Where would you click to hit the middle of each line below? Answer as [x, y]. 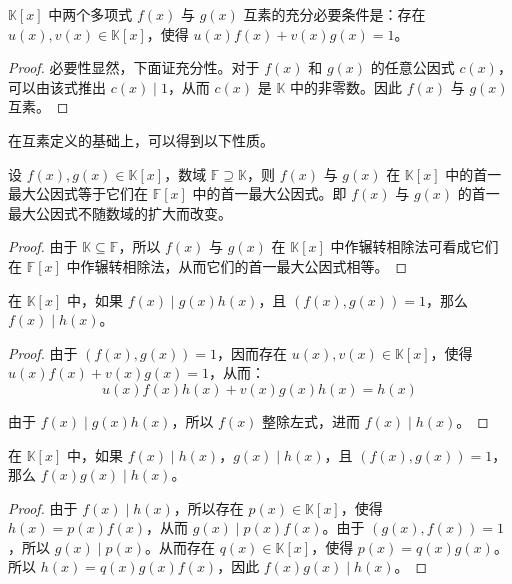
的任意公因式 [412, 67]
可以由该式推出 [57, 86]
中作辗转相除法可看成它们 [414, 246]
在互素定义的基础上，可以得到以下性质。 [141, 139]
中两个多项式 [90, 14]
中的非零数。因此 [346, 86]
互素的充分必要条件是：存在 [334, 14]
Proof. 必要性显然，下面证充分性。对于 [134, 67]
